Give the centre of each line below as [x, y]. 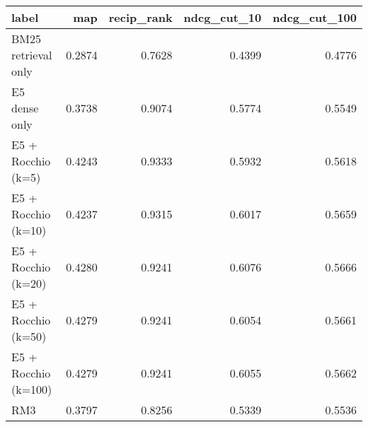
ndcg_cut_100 [315, 17]
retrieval [32, 55]
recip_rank [140, 17]
